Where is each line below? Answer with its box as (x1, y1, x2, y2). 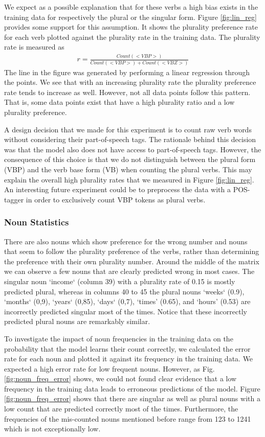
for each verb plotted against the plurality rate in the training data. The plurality (4, 31, 260, 42)
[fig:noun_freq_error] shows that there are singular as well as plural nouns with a (4, 393, 260, 404)
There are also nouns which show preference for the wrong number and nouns (4, 236, 248, 246)
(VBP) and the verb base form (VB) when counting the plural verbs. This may (4, 164, 252, 174)
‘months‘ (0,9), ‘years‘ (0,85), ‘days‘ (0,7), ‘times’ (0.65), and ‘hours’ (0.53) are (4, 296, 251, 307)
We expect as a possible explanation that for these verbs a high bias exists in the (4, 2, 258, 12)
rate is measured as (4, 41, 64, 52)
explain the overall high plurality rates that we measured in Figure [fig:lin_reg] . (4, 174, 254, 185)
